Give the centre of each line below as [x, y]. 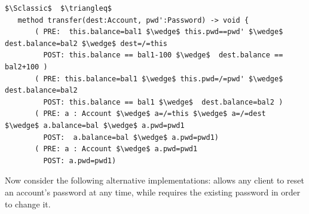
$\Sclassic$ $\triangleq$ [58, 8]
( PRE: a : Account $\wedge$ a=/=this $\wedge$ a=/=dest [150, 114]
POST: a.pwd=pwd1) [80, 160]
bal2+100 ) [26, 67]
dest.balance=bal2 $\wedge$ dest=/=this [86, 43]
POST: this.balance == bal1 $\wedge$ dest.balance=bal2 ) [163, 102]
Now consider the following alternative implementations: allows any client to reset [154, 180]
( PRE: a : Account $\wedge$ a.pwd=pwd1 [116, 149]
